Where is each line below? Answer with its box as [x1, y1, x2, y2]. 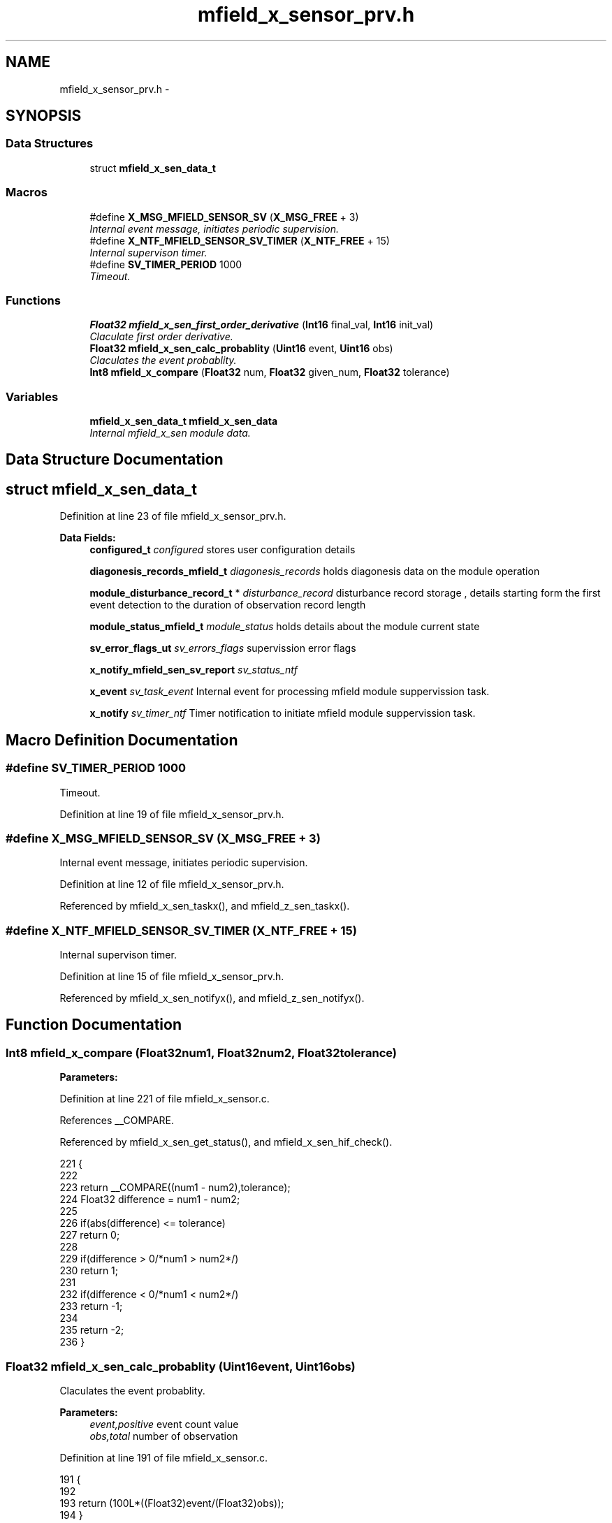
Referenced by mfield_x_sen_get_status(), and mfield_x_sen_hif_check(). [59, 1136, 393, 1149]
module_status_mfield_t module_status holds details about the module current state [89, 620, 480, 633]
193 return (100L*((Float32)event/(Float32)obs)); [59, 1497, 284, 1510]
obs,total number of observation [89, 1430, 238, 1443]
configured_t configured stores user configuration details [89, 544, 356, 556]
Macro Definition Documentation [6, 731, 238, 749]
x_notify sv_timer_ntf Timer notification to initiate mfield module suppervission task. [89, 707, 476, 720]
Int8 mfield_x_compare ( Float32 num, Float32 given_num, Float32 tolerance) [89, 366, 450, 379]
